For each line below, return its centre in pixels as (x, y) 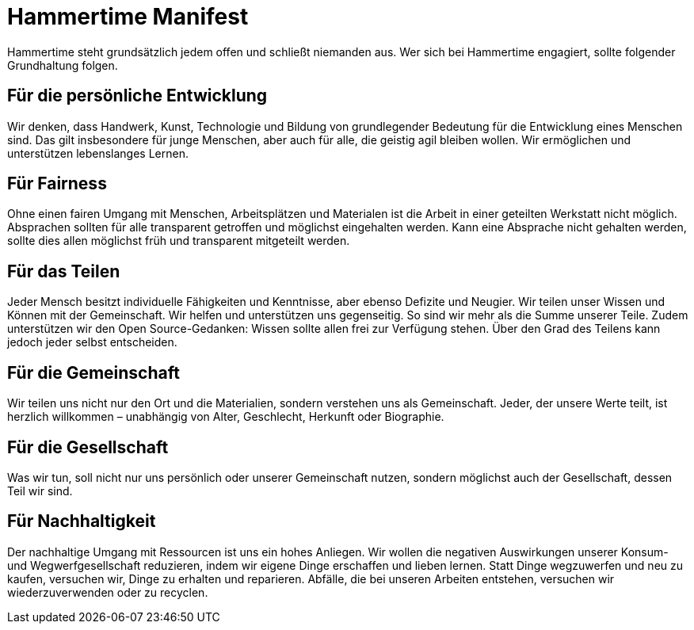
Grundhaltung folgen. (63, 65)
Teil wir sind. (40, 491)
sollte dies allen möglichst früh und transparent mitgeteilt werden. (179, 241)
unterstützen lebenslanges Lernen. (98, 153)
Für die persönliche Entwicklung (137, 96)
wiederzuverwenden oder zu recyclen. (108, 592)
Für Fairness (57, 184)
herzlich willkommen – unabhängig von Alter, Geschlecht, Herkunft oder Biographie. (226, 417)
